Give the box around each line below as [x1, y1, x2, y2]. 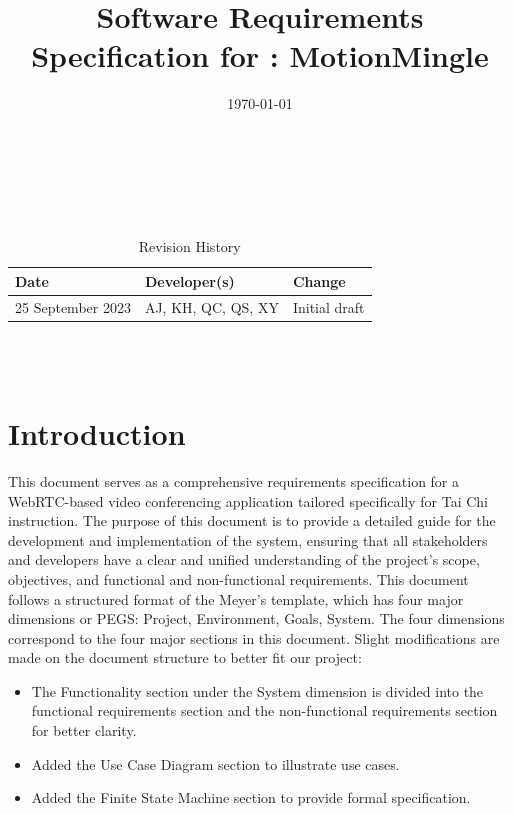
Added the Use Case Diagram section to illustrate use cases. [31, 753, 400, 774]
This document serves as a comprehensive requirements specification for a [8, 470, 460, 491]
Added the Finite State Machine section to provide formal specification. [31, 787, 471, 808]
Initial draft [292, 296, 365, 317]
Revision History [138, 236, 241, 257]
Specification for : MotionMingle [31, 35, 489, 76]
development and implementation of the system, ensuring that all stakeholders [8, 529, 488, 550]
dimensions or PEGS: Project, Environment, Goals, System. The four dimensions [8, 608, 505, 629]
